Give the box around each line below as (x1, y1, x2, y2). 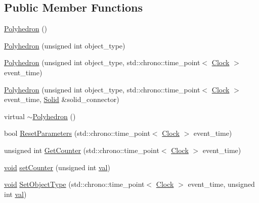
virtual (4, 111, 25, 121)
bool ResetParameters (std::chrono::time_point (4, 128, 150, 138)
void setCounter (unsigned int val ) (4, 162, 110, 172)
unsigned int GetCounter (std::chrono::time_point (4, 144, 159, 155)
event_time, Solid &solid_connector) (4, 94, 119, 105)
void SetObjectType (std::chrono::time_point (4, 179, 145, 189)
